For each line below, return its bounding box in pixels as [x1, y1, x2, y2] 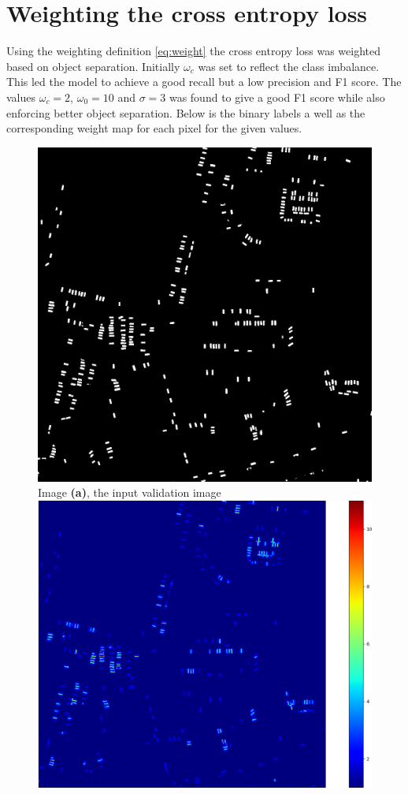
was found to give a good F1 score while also [169, 88, 385, 105]
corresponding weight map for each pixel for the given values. [6, 120, 302, 136]
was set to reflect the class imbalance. [198, 58, 380, 74]
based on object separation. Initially [6, 58, 180, 74]
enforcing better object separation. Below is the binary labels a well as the [6, 104, 365, 121]
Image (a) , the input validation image [38, 484, 221, 501]
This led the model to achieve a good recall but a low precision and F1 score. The [6, 73, 402, 90]
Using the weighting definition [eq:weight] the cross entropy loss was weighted [6, 43, 380, 59]
